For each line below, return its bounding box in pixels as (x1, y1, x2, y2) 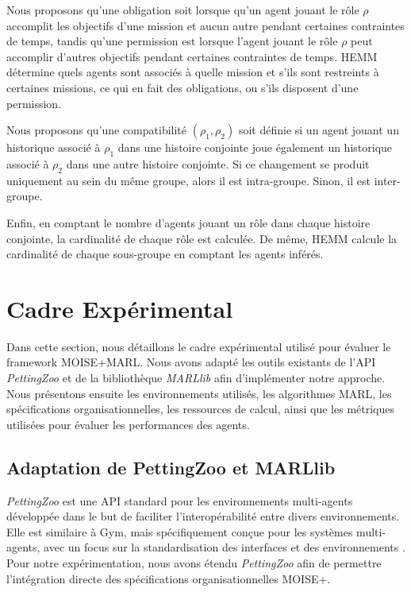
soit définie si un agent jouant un (238, 122, 399, 138)
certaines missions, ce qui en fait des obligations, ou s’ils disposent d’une (6, 79, 359, 95)
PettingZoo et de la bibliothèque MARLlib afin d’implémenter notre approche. (6, 370, 386, 386)
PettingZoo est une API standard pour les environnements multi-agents (6, 492, 353, 509)
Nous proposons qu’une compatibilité (6, 122, 187, 138)
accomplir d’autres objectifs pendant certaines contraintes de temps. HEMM (6, 48, 378, 64)
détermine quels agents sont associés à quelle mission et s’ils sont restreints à (6, 64, 379, 80)
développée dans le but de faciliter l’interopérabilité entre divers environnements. (6, 508, 400, 524)
